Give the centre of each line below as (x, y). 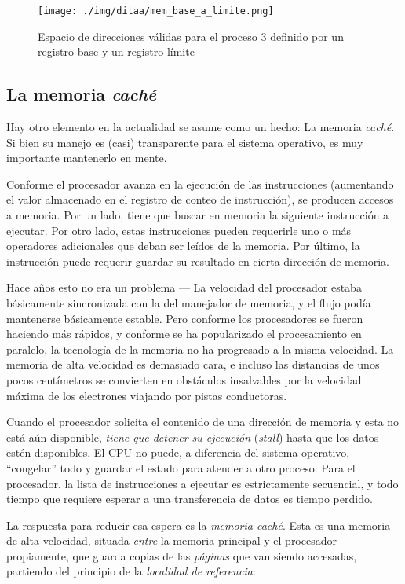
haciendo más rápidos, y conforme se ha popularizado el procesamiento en (184, 334)
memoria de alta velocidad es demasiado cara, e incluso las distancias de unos (193, 364)
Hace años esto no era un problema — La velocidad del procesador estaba (184, 287)
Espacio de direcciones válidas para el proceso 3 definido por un (191, 36)
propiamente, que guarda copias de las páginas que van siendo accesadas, (182, 555)
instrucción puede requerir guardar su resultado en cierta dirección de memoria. (198, 261)
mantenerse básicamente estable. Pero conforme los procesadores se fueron (185, 318)
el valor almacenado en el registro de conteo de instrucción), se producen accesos (200, 199)
